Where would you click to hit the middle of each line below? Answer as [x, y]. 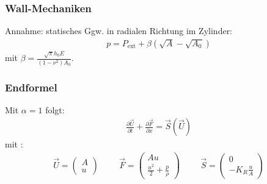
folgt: [55, 109]
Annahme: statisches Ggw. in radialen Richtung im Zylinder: [119, 31]
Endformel [31, 87]
